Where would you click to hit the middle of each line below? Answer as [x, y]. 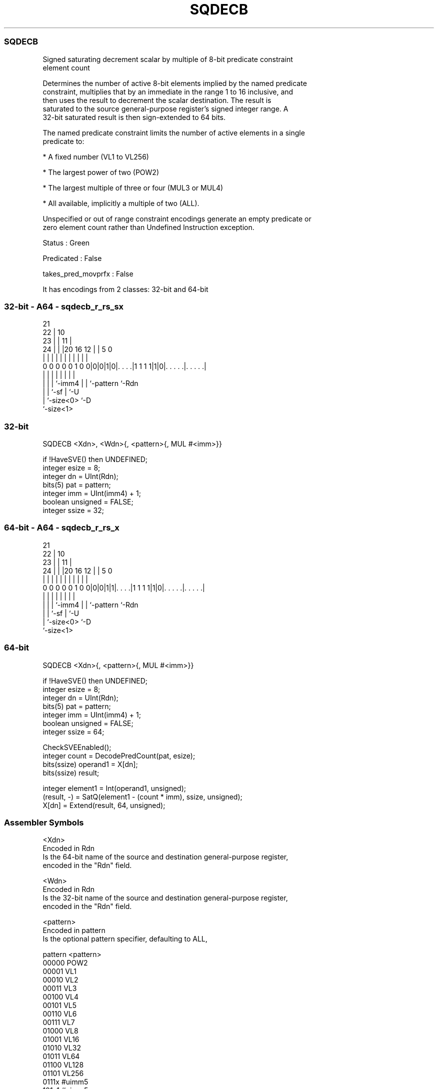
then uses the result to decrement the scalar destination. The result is [157, 100]
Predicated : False [72, 258]
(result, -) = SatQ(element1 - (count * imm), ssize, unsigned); [142, 796]
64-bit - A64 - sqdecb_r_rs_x [62, 528]
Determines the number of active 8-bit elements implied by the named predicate [175, 83]
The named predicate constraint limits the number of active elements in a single [174, 132]
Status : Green [66, 242]
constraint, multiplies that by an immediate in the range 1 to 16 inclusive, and [168, 91]
